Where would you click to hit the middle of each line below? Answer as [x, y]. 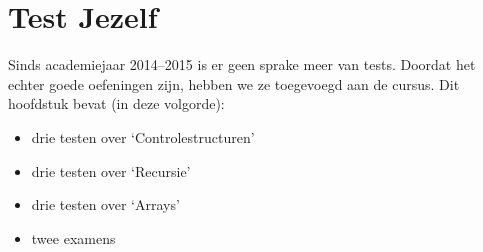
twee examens [73, 237]
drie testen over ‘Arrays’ [105, 204]
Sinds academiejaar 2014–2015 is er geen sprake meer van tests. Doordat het [242, 64]
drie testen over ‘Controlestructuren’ [143, 136]
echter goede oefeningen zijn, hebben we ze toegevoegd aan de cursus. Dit [234, 83]
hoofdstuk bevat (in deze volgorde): [116, 103]
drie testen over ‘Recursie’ [111, 170]
